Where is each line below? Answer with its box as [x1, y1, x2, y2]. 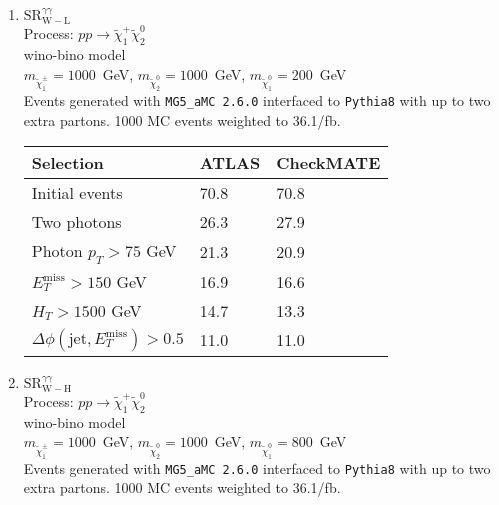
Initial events [31, 181, 123, 205]
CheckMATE [276, 151, 381, 175]
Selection [31, 151, 104, 175]
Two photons [31, 210, 122, 234]
